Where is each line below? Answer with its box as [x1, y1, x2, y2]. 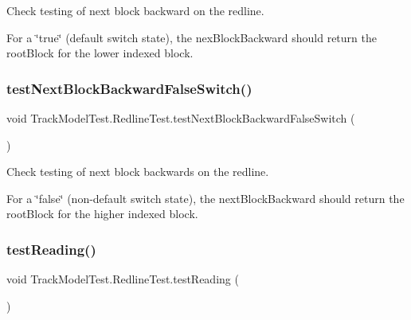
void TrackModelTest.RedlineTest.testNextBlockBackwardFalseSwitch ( [6, 110, 355, 126]
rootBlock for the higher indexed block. [6, 205, 198, 222]
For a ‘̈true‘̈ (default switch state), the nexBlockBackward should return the [6, 29, 377, 45]
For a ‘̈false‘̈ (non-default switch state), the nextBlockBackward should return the [6, 189, 405, 206]
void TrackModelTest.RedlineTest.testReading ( [6, 271, 239, 287]
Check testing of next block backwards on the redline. [6, 163, 269, 180]
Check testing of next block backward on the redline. [6, 2, 264, 18]
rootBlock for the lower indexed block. [6, 45, 194, 61]
